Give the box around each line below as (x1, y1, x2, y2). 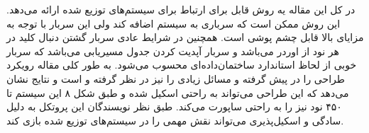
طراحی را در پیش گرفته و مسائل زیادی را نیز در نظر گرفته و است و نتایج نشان (6, 71, 345, 86)
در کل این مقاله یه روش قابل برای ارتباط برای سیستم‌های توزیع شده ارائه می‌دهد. (6, 2, 356, 16)
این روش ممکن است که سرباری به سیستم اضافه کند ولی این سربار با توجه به (6, 16, 341, 30)
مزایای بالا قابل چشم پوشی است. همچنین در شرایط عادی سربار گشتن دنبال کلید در (6, 30, 364, 45)
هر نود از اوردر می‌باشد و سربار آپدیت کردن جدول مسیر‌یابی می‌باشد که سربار (6, 43, 339, 58)
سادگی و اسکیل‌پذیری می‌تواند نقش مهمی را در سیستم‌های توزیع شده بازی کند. (6, 112, 344, 127)
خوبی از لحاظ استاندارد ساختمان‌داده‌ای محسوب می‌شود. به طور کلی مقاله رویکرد (6, 57, 357, 72)
